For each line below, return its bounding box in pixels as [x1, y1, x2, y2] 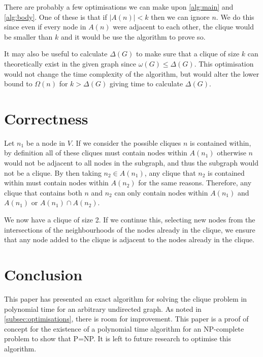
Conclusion [4, 264, 83, 284]
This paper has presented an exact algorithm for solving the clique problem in [4, 293, 247, 304]
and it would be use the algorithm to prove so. [61, 31, 206, 42]
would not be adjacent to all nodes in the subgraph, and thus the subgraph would [4, 157, 258, 168]
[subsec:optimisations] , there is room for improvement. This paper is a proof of [4, 313, 249, 324]
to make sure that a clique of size [136, 48, 240, 59]
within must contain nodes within [4, 177, 109, 188]
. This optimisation [194, 58, 254, 69]
